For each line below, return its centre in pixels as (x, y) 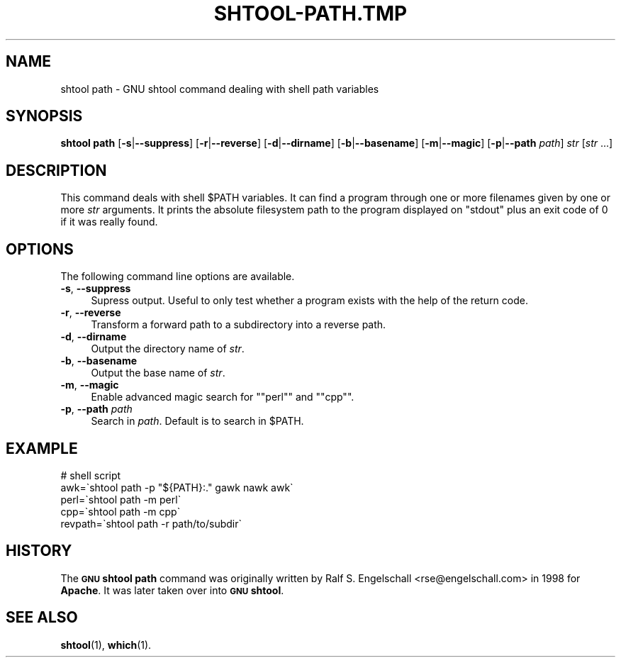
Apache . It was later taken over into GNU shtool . (172, 590)
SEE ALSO (42, 618)
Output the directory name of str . (168, 349)
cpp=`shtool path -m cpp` (121, 511)
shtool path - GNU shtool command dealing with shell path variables (220, 89)
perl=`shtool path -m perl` (121, 499)
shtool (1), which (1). (106, 645)
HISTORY (39, 551)
